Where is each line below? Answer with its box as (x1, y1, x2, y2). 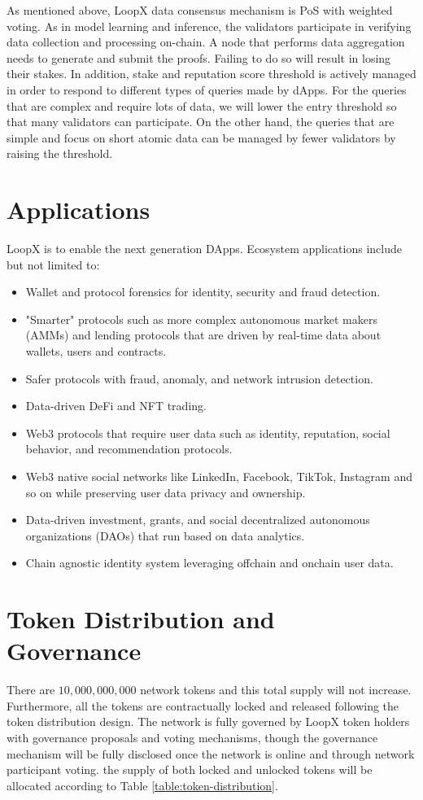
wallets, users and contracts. (25, 343, 167, 360)
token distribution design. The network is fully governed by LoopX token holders (7, 713, 410, 730)
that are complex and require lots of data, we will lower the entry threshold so (7, 97, 397, 114)
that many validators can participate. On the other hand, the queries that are (7, 113, 395, 130)
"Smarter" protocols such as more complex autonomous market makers (25, 310, 378, 327)
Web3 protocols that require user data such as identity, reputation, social (25, 424, 390, 441)
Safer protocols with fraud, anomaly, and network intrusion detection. (25, 369, 373, 387)
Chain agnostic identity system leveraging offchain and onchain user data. (25, 554, 394, 571)
